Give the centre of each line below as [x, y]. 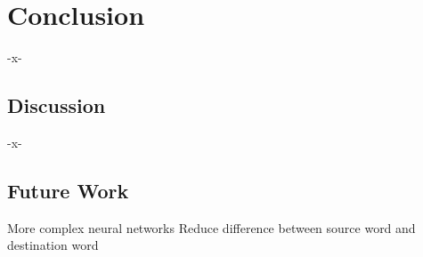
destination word [53, 245]
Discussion [57, 105]
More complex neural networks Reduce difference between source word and [211, 227]
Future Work [68, 190]
